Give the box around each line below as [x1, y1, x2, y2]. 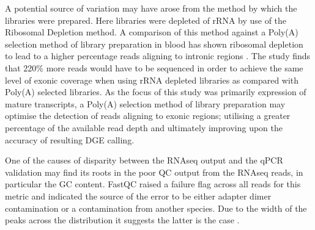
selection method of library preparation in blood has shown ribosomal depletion [5, 37, 303, 50]
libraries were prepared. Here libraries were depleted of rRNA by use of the [5, 13, 287, 26]
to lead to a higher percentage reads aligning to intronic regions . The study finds [5, 49, 311, 62]
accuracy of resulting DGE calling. [5, 133, 135, 146]
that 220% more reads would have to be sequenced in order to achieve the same [5, 61, 303, 74]
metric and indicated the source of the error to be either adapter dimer [5, 189, 272, 202]
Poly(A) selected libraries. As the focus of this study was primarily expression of [5, 85, 306, 98]
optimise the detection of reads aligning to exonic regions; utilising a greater [5, 109, 291, 122]
